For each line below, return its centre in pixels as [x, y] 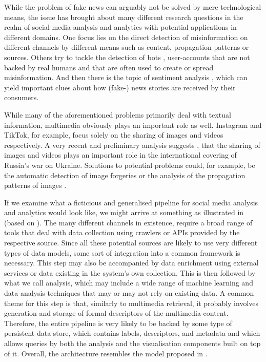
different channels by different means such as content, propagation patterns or [127, 47]
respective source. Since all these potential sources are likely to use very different [131, 243]
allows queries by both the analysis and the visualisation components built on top [132, 343]
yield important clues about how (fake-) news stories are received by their [120, 87]
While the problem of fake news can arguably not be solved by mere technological [133, 7]
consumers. [22, 97]
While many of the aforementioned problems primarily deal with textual [118, 114]
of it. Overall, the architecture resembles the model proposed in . [106, 353]
